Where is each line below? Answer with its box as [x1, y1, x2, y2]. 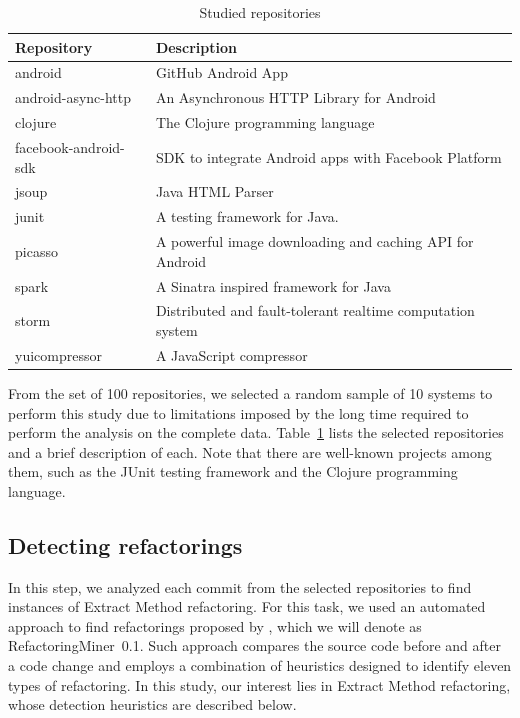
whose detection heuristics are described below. [8, 694, 297, 715]
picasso [15, 240, 58, 261]
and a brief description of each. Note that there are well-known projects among [8, 441, 492, 462]
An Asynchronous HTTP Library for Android [155, 87, 436, 108]
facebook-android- [15, 136, 125, 157]
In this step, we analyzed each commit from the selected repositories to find [8, 576, 472, 597]
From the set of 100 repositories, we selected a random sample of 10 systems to [8, 382, 493, 403]
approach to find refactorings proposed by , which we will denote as [8, 615, 422, 636]
